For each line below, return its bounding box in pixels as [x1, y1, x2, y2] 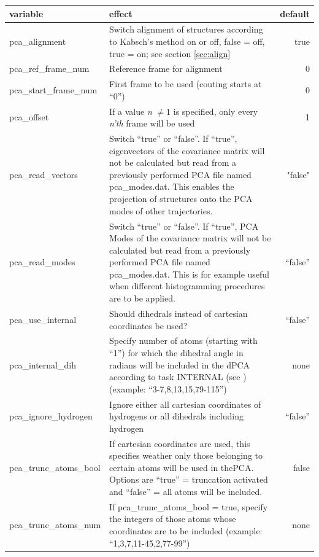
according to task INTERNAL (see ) [109, 370, 247, 383]
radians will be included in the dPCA [109, 358, 250, 371]
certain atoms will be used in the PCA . [109, 461, 254, 473]
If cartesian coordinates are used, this [109, 437, 250, 450]
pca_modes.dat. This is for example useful [109, 267, 269, 280]
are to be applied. [109, 292, 175, 305]
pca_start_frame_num [9, 84, 98, 96]
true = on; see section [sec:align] [109, 47, 231, 60]
